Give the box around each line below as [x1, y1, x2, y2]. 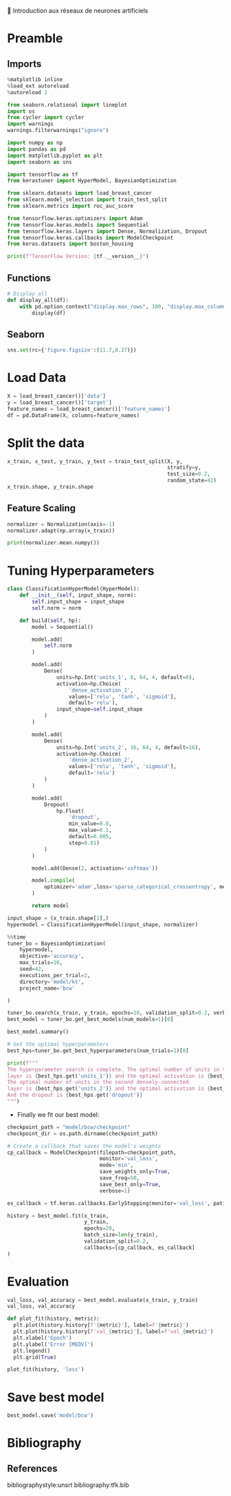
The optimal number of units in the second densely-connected [7, 1079, 189, 1086]
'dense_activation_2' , [68, 757, 134, 764]
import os [7, 107, 36, 115]
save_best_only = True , [99, 1181, 162, 1188]
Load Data [7, 370, 67, 385]
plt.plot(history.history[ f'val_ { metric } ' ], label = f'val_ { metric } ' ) [13, 1328, 214, 1335]
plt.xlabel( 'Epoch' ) [13, 1334, 72, 1341]
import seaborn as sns [7, 158, 72, 165]
